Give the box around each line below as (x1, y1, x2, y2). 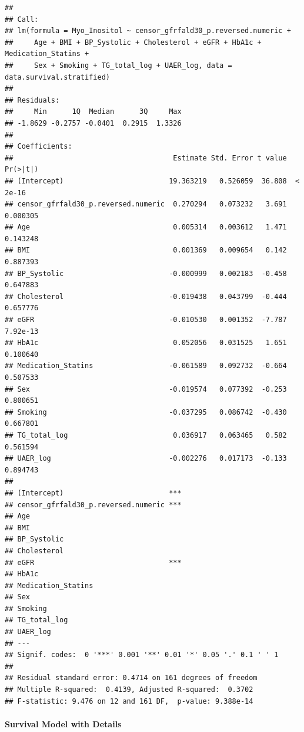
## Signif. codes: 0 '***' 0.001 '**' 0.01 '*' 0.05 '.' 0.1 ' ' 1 (5, 651, 279, 659)
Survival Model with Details (5, 717, 122, 730)
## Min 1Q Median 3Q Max (5, 107, 182, 116)
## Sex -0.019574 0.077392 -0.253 (5, 385, 287, 393)
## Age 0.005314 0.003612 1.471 (5, 223, 287, 232)
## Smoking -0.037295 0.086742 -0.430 (5, 408, 287, 416)
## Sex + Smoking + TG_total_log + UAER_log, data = (5, 61, 232, 70)
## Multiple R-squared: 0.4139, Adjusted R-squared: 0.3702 (5, 685, 253, 694)
